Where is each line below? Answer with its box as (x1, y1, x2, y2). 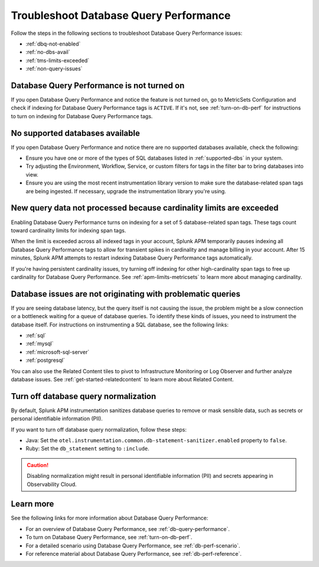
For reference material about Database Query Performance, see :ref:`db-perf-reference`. (25, 550, 242, 558)
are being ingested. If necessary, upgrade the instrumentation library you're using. (25, 187, 227, 195)
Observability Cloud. (27, 481, 77, 488)
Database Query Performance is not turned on (11, 80, 185, 90)
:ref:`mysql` (25, 340, 54, 347)
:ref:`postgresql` (25, 357, 65, 364)
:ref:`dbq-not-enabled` (25, 40, 81, 47)
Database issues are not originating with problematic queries (11, 289, 240, 299)
